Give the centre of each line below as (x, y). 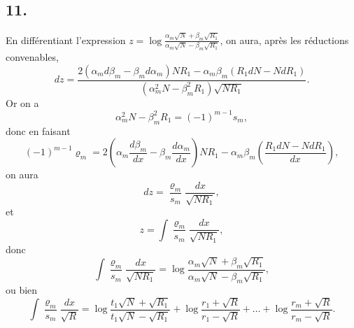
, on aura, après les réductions (284, 40)
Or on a (22, 102)
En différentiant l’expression (66, 40)
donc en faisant (38, 130)
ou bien (22, 290)
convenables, (32, 57)
